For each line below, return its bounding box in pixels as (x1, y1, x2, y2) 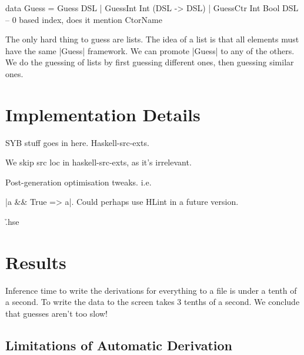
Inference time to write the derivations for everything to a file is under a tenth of (5, 284, 297, 296)
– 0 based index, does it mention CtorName (5, 13, 162, 25)
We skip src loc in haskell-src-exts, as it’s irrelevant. (5, 156, 192, 168)
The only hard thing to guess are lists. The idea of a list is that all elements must (5, 33, 299, 45)
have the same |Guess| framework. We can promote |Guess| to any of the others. (5, 44, 295, 57)
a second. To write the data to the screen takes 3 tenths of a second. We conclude (5, 296, 300, 308)
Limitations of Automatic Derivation (5, 336, 232, 354)
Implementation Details (5, 102, 201, 126)
